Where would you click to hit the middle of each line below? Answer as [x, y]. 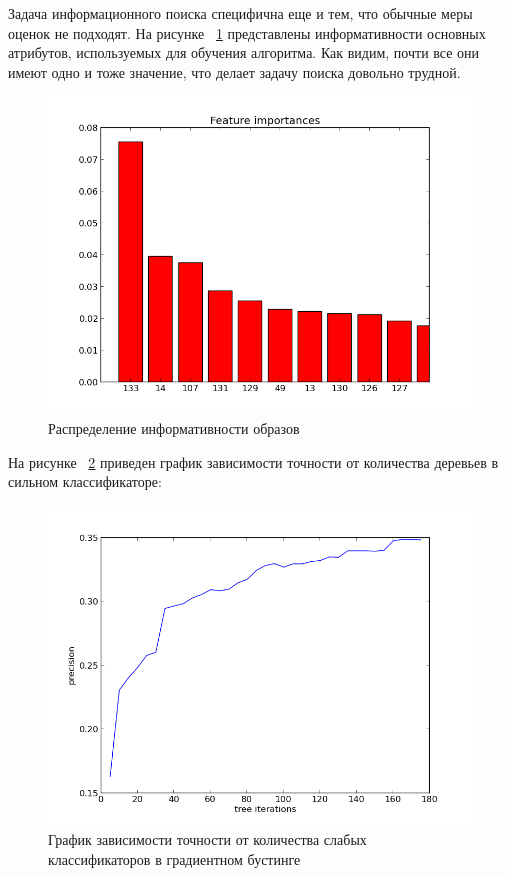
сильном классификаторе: [85, 481]
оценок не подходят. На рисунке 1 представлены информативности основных [247, 32]
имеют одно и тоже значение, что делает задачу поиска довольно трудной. [234, 71]
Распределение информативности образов [174, 427]
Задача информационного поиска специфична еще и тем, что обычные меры [240, 13]
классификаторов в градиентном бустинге [174, 858]
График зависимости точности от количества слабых [207, 838]
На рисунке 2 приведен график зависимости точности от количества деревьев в [253, 461]
